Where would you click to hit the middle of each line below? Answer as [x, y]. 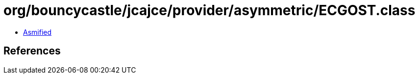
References [32, 51]
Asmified [37, 32]
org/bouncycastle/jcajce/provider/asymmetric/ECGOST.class [209, 10]
